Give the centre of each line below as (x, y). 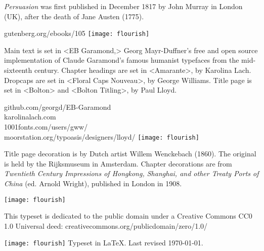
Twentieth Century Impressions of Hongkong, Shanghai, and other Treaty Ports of (131, 173)
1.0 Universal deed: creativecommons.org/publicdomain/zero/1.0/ (106, 225)
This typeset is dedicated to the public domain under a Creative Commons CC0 (128, 216)
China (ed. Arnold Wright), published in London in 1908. (93, 183)
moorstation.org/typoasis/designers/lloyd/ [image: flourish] (102, 136)
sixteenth (18, 70)
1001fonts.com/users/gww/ (46, 127)
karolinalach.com (30, 117)
